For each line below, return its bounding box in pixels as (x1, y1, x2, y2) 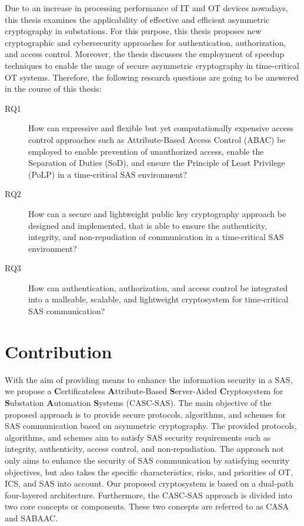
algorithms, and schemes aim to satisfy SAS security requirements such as (5, 431, 271, 443)
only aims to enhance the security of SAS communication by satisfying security (5, 454, 290, 466)
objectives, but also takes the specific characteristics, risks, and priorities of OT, (5, 465, 293, 478)
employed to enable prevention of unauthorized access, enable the (28, 145, 264, 157)
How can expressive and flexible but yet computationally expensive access (28, 122, 294, 134)
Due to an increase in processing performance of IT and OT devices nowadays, (5, 2, 288, 14)
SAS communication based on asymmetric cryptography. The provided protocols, (5, 420, 297, 432)
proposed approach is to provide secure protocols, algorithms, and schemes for (5, 408, 286, 420)
